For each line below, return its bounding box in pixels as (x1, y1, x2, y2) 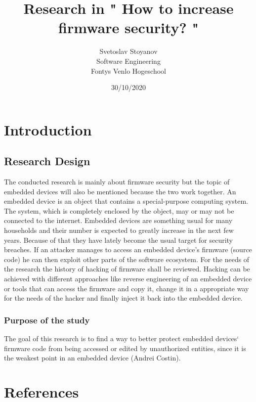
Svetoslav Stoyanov (99, 46, 158, 56)
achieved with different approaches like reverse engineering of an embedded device (4, 273, 252, 284)
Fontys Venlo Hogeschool (90, 65, 166, 76)
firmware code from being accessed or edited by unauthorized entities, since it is (4, 343, 246, 353)
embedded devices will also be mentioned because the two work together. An (4, 186, 236, 196)
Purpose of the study (4, 313, 90, 326)
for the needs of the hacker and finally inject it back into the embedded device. (4, 293, 243, 303)
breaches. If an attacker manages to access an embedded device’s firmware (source (4, 244, 252, 255)
